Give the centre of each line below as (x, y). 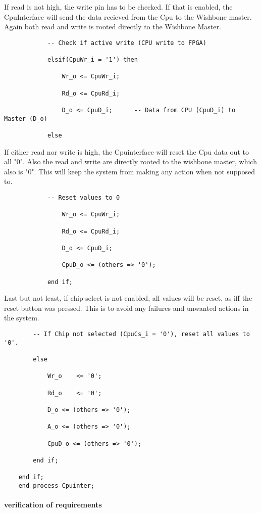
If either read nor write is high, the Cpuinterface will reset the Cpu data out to (126, 151)
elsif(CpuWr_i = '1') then (92, 60)
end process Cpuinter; (56, 485)
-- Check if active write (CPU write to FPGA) (127, 43)
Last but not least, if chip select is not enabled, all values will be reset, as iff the (128, 298)
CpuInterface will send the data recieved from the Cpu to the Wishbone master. (128, 16)
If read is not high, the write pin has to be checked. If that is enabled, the (118, 7)
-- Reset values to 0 (84, 198)
